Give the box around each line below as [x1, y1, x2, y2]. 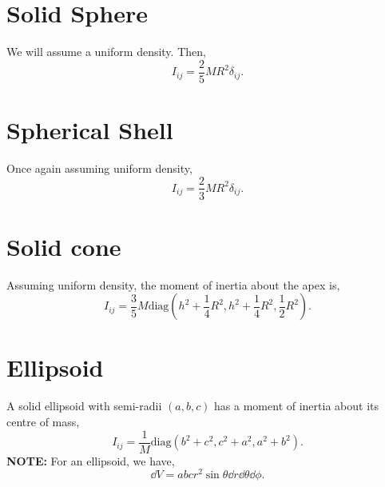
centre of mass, [6, 413, 80, 429]
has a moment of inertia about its [214, 397, 379, 414]
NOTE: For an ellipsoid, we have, [6, 452, 175, 469]
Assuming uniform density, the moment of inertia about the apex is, [6, 276, 340, 293]
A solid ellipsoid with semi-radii [6, 397, 162, 414]
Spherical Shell [6, 113, 173, 146]
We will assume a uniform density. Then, [6, 43, 206, 60]
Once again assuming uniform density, [6, 159, 192, 176]
